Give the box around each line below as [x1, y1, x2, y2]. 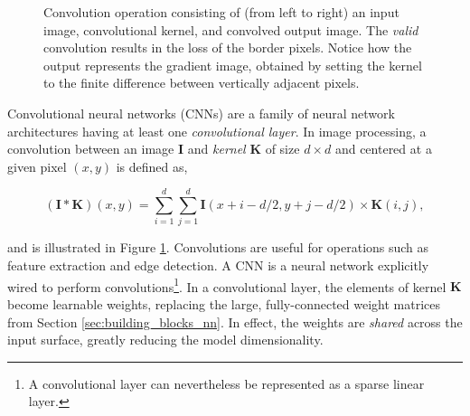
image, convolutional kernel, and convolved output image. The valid [43, 20, 418, 39]
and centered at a [334, 139, 432, 158]
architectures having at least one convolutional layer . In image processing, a [7, 121, 427, 140]
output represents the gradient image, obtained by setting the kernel [43, 55, 422, 74]
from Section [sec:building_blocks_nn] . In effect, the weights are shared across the [7, 312, 463, 331]
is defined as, [116, 156, 188, 175]
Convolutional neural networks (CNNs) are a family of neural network [7, 103, 395, 122]
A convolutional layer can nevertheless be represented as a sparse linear [28, 373, 425, 392]
